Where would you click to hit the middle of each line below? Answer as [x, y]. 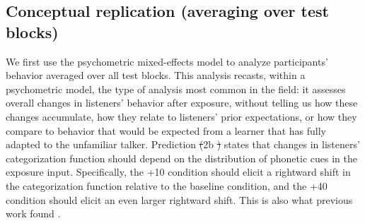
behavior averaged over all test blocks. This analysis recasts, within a [156, 75]
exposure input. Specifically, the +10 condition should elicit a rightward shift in [178, 172]
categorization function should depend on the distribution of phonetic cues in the [181, 158]
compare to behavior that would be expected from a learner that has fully [166, 130]
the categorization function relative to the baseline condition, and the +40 [167, 185]
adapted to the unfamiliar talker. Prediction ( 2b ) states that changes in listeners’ [183, 144]
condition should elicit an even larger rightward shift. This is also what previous [179, 199]
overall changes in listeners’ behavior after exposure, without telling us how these [182, 103]
